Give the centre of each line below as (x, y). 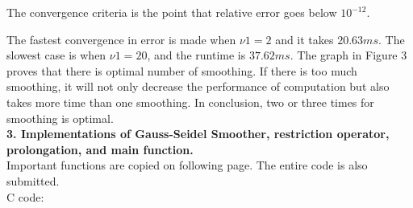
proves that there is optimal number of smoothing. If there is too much (182, 70)
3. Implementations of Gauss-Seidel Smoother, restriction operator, (198, 134)
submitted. (33, 180)
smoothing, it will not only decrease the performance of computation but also (198, 86)
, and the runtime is (196, 55)
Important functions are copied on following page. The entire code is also (187, 165)
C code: (25, 196)
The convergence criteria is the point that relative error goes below (172, 12)
